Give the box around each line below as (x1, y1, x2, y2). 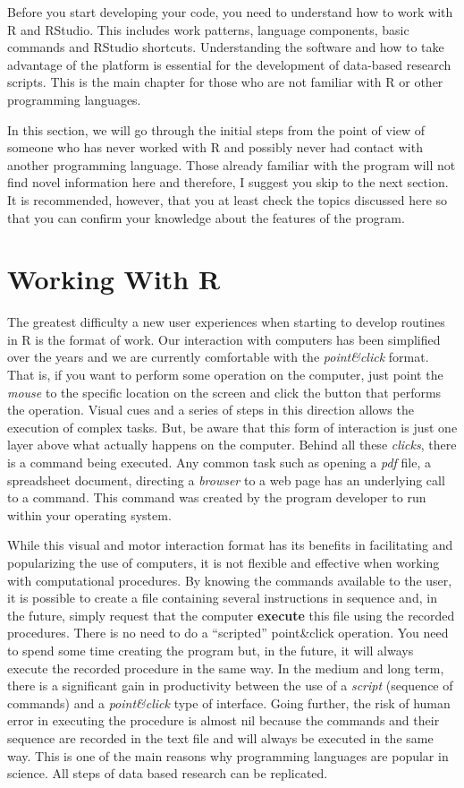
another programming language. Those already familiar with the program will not (7, 155, 456, 174)
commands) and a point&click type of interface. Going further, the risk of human (7, 693, 451, 712)
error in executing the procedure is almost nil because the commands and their (7, 711, 440, 730)
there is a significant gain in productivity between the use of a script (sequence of (7, 676, 453, 695)
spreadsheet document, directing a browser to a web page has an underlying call (7, 470, 445, 489)
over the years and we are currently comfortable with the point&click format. (7, 347, 429, 366)
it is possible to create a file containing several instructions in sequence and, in (7, 588, 437, 607)
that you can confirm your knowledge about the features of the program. (7, 208, 405, 227)
